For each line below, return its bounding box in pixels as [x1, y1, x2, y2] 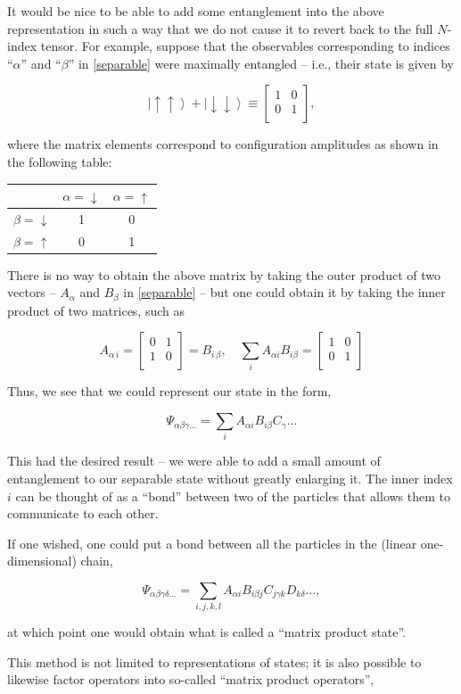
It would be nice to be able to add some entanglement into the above [7, 2, 384, 20]
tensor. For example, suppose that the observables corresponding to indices [40, 37, 450, 55]
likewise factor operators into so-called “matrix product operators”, [7, 670, 375, 689]
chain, [80, 551, 113, 570]
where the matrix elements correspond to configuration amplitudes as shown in [7, 135, 439, 153]
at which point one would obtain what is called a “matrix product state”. [7, 623, 407, 641]
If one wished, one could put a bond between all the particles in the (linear [7, 533, 417, 552]
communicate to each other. [7, 504, 159, 523]
